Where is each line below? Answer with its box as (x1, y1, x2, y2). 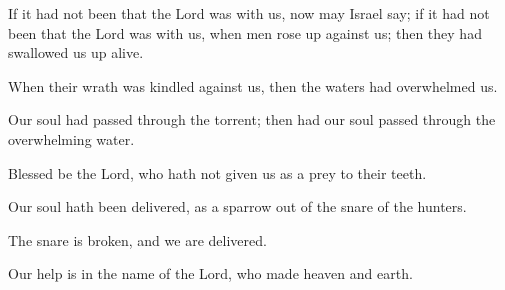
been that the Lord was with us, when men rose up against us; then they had (8, 22, 482, 43)
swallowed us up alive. (8, 42, 144, 63)
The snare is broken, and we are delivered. (8, 229, 267, 250)
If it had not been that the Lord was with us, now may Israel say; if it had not (8, 3, 490, 23)
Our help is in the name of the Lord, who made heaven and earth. (8, 263, 413, 284)
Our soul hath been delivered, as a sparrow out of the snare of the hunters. (8, 196, 467, 217)
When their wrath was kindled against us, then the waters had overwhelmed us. (8, 75, 498, 96)
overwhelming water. (8, 128, 135, 149)
